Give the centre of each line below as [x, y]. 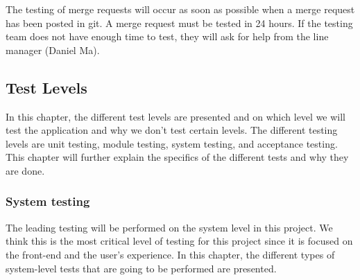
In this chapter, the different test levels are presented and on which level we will [176, 116]
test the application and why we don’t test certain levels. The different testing [172, 130]
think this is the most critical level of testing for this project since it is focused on [179, 241]
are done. [25, 170]
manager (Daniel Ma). [53, 50]
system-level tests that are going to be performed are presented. [141, 268]
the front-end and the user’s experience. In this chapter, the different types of [170, 254]
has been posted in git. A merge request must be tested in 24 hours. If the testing [179, 23]
